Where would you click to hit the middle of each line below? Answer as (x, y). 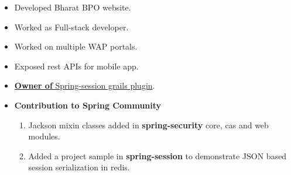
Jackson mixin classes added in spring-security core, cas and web (148, 125)
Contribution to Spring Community (88, 105)
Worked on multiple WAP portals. (76, 46)
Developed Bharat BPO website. (73, 7)
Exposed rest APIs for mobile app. (76, 66)
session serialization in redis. (79, 167)
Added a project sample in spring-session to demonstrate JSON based (158, 155)
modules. (44, 136)
